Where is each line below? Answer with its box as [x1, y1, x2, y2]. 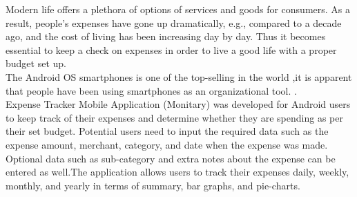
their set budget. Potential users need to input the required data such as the [6, 124, 329, 138]
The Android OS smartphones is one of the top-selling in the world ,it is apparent [6, 69, 352, 84]
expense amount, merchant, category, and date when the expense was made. [6, 137, 328, 151]
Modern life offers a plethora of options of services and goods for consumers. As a [6, 2, 350, 16]
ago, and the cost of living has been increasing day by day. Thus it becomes [6, 29, 326, 44]
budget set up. [6, 56, 66, 71]
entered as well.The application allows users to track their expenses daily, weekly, [6, 165, 349, 179]
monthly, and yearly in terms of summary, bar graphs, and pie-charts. [6, 178, 300, 192]
